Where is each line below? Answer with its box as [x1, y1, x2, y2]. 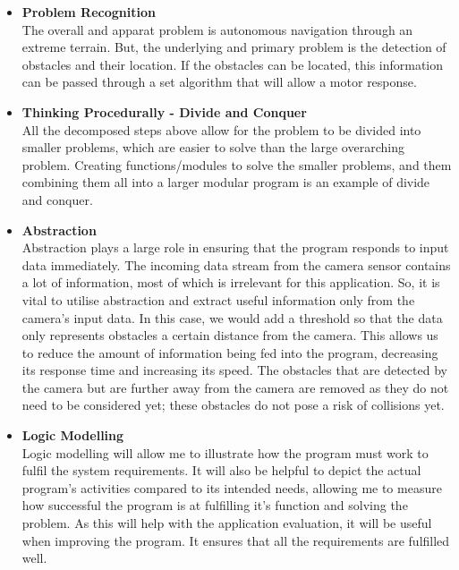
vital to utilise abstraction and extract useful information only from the [21, 290, 415, 309]
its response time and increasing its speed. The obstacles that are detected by [21, 361, 447, 379]
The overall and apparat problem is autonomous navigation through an [21, 20, 413, 38]
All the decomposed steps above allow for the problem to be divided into [21, 120, 421, 139]
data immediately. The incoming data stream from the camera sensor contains [21, 255, 451, 274]
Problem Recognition [21, 3, 156, 21]
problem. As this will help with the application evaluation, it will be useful [21, 514, 432, 532]
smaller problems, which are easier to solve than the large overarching [21, 138, 404, 157]
